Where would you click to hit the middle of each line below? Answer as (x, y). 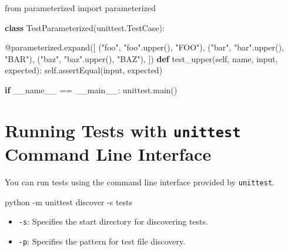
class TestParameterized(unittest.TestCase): (85, 27)
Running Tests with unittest (123, 130)
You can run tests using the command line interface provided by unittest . (140, 182)
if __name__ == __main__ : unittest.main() (91, 89)
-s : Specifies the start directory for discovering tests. (113, 221)
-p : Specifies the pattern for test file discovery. (102, 241)
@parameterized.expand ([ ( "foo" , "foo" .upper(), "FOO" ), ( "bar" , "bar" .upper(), (144, 47)
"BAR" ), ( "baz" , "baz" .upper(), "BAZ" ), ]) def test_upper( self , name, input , (141, 58)
